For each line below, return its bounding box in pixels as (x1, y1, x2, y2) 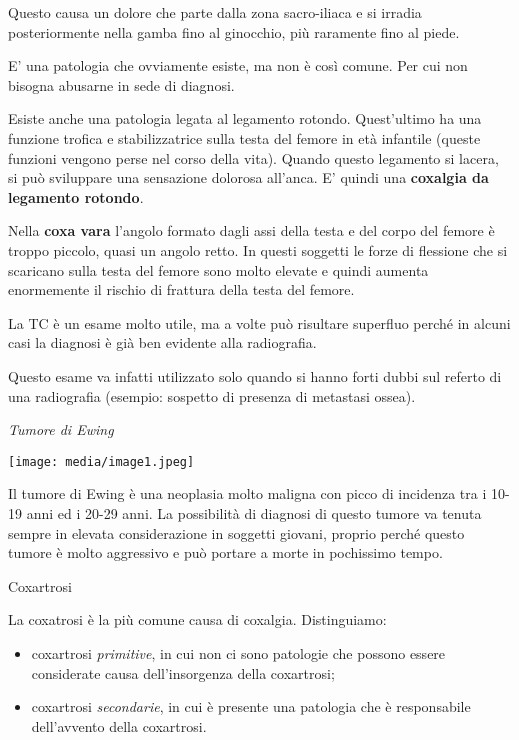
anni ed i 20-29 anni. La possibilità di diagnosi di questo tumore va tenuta (26, 502, 482, 523)
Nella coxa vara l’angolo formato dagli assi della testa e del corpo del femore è (8, 220, 495, 241)
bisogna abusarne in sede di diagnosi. (8, 74, 235, 95)
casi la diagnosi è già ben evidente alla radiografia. (8, 332, 317, 353)
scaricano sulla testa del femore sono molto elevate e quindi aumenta (8, 259, 429, 280)
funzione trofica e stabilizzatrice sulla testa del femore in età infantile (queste (8, 127, 481, 148)
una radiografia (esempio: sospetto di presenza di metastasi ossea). (8, 385, 416, 406)
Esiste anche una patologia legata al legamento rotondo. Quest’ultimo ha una (8, 108, 482, 129)
